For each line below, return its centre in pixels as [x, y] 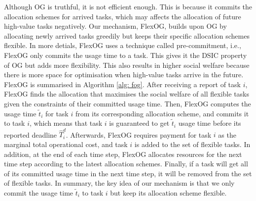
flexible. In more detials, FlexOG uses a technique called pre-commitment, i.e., [123, 45]
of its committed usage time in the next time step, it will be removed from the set [128, 173]
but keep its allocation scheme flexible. [168, 193]
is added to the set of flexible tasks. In [192, 144]
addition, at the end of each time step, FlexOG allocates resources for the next [123, 154]
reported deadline [31, 134]
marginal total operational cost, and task [66, 144]
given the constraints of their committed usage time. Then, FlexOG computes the [128, 103]
